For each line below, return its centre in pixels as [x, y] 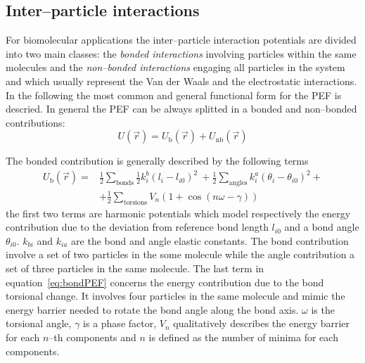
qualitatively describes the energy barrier [262, 323]
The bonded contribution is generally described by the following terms [157, 161]
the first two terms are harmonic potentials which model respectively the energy [178, 213]
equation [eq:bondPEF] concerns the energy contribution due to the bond [165, 282]
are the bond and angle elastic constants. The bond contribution [210, 240]
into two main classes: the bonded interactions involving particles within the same [181, 53]
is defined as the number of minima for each [243, 337]
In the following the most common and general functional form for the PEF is [174, 95]
